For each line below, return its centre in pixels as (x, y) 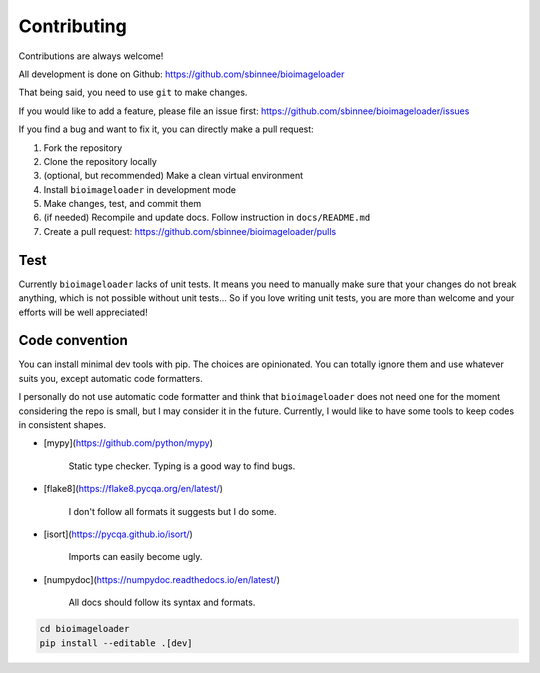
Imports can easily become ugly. (135, 557)
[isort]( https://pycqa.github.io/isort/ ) (118, 534)
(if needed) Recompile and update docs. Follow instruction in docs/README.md (207, 217)
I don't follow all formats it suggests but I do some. (172, 511)
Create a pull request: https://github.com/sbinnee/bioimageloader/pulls (190, 231)
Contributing (72, 26)
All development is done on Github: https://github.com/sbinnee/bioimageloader (181, 74)
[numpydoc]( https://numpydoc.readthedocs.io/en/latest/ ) (161, 579)
